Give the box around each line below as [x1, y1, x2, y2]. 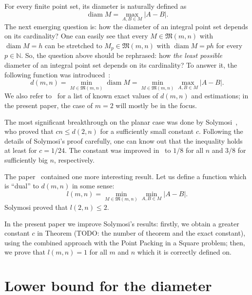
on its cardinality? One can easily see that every [4, 31, 148, 41]
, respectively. [54, 155, 95, 165]
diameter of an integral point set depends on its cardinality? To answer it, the [4, 60, 237, 70]
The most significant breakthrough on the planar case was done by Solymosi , [4, 116, 238, 127]
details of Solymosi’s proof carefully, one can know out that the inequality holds [4, 135, 243, 146]
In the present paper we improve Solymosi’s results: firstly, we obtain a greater [4, 218, 239, 228]
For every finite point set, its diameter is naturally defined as [4, 1, 187, 11]
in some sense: [72, 181, 115, 191]
